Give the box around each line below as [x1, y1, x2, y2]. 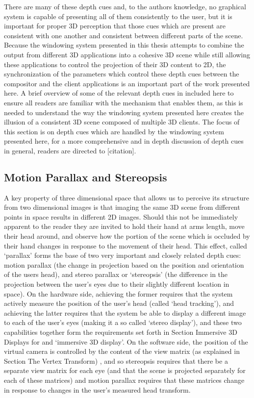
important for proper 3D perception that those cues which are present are [4, 21, 226, 31]
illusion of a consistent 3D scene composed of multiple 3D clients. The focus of [4, 117, 240, 127]
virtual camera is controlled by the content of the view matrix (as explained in [4, 346, 240, 356]
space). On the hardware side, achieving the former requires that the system [4, 288, 233, 298]
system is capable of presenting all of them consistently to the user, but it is [4, 11, 232, 21]
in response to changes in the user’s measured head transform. [4, 384, 191, 395]
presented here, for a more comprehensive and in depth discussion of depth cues [4, 136, 244, 146]
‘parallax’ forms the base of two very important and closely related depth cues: [4, 250, 241, 260]
